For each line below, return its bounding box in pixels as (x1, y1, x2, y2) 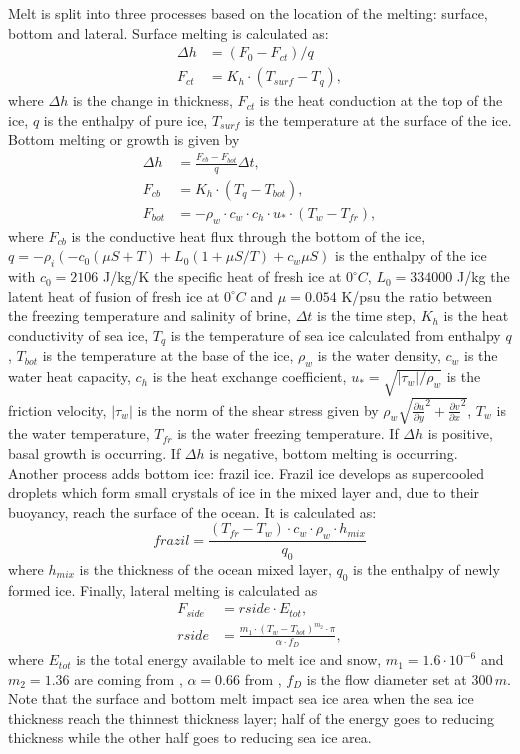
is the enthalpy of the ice (335, 245, 487, 266)
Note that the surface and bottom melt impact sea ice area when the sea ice (8, 688, 474, 709)
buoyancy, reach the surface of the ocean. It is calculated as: (8, 501, 377, 522)
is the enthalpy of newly (353, 559, 500, 580)
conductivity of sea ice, (8, 324, 149, 345)
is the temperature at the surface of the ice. (245, 109, 512, 130)
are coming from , (74, 668, 183, 689)
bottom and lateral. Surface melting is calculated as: (8, 22, 329, 43)
